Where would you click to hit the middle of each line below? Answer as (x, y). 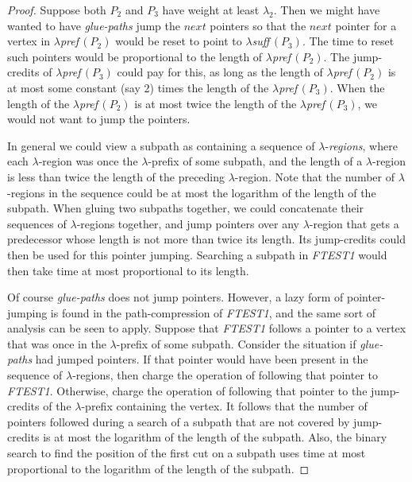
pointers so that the (258, 25)
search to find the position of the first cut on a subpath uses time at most (187, 453)
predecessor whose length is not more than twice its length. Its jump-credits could (206, 239)
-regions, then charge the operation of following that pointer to (225, 375)
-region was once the (88, 161)
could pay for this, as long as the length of (220, 72)
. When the (357, 87)
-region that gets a (354, 223)
